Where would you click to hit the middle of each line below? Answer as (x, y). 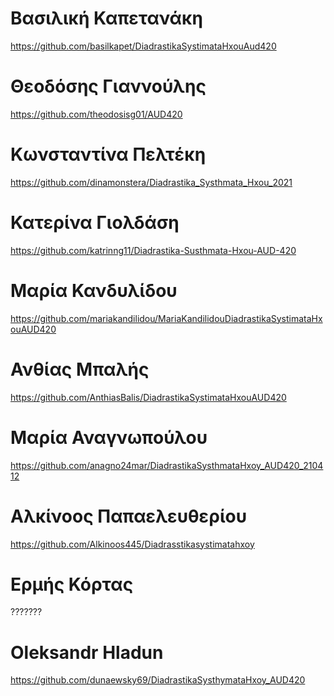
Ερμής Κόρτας (72, 584)
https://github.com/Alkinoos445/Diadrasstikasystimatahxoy (132, 544)
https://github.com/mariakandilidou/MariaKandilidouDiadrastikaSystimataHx (166, 318)
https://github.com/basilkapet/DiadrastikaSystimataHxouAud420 (143, 46)
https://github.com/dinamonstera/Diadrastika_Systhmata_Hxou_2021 (151, 182)
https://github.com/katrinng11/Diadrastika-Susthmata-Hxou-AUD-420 (153, 250)
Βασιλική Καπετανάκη (106, 18)
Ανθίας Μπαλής (80, 369)
